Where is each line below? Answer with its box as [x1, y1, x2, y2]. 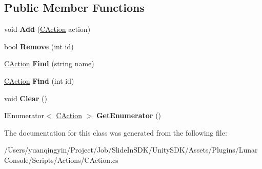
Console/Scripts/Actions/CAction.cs [4, 154, 118, 165]
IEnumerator [4, 110, 45, 121]
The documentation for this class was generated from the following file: [4, 127, 227, 138]
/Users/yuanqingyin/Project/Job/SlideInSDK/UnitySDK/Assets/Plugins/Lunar [4, 144, 258, 155]
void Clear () [4, 92, 47, 103]
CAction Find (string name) [4, 58, 94, 69]
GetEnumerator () [96, 110, 162, 121]
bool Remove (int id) [4, 41, 74, 51]
